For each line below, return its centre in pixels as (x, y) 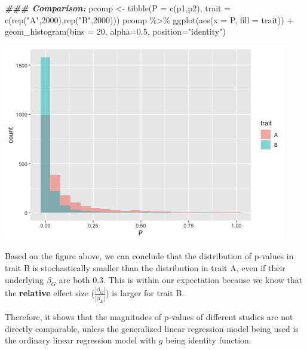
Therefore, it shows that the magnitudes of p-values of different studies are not (149, 316)
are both (74, 279)
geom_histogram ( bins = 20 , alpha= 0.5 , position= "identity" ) (115, 31)
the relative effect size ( (50, 293)
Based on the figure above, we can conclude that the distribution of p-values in (149, 256)
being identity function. (208, 340)
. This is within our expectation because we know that (203, 279)
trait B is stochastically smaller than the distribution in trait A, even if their (145, 267)
